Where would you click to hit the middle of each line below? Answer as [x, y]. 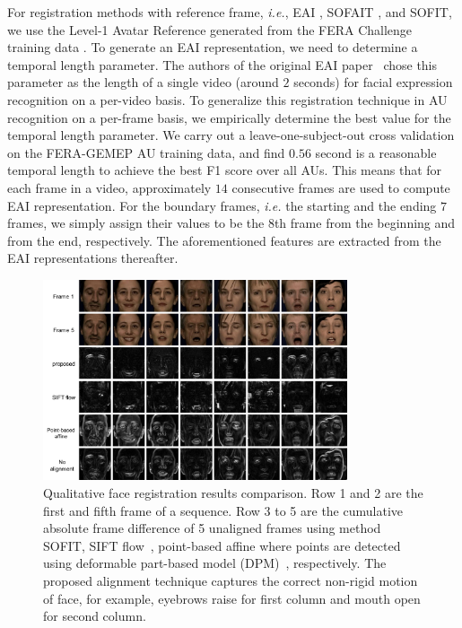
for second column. [95, 616]
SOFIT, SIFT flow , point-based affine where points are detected [222, 545]
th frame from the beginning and [365, 223]
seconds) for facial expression [373, 82]
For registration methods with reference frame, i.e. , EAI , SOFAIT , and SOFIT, [230, 12]
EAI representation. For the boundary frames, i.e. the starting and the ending [222, 205]
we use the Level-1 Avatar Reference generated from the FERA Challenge [210, 29]
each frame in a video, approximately [109, 187]
